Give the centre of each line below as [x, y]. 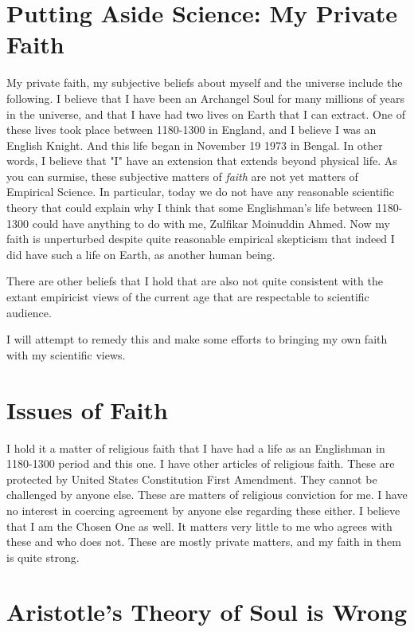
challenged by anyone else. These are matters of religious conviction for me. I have [207, 495]
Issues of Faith [87, 409]
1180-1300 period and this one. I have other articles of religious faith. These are [201, 463]
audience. [29, 312]
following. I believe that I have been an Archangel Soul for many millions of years [205, 98]
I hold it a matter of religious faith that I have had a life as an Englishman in [196, 448]
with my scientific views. [66, 354]
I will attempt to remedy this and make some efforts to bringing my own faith [197, 339]
